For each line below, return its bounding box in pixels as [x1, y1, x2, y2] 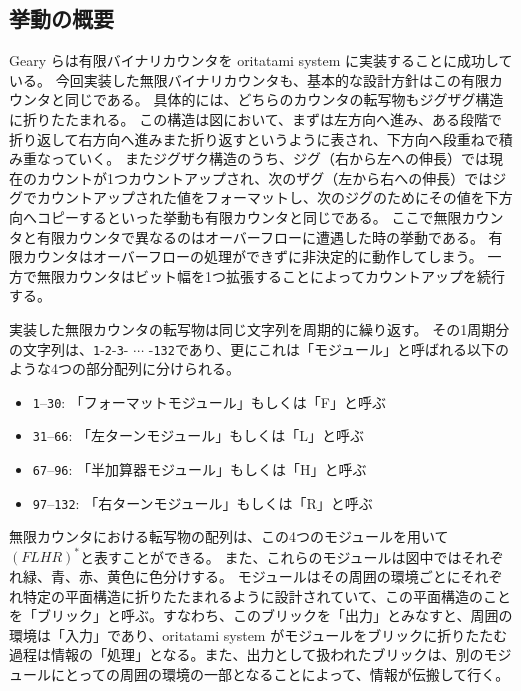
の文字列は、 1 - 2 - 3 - [9, 338, 129, 359]
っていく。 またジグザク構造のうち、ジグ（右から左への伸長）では [50, 148, 489, 169]
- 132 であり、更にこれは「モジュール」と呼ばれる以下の [148, 338, 509, 359]
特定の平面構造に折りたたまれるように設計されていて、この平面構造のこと [22, 585, 512, 606]
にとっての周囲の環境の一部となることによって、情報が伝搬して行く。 [50, 664, 510, 685]
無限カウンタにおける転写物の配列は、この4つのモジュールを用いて [9, 526, 449, 547]
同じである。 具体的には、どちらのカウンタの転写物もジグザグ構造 [64, 89, 504, 110]
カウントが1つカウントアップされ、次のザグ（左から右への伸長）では [36, 167, 493, 188]
